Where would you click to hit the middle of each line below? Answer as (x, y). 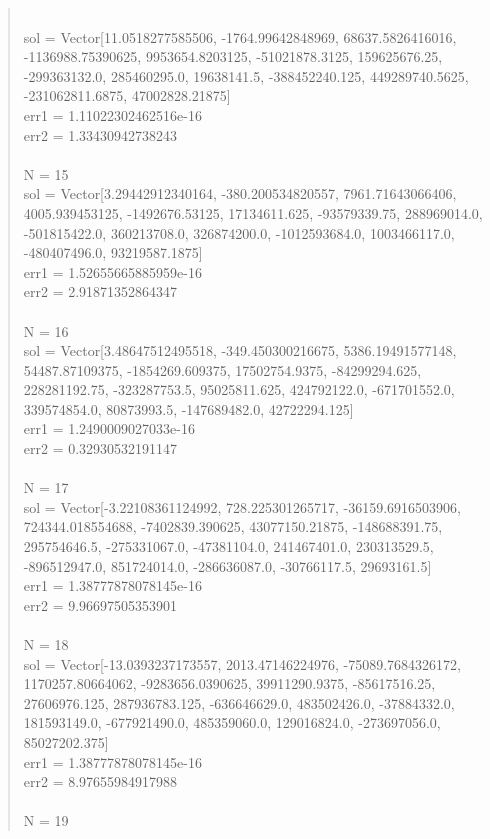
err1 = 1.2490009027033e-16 (109, 428)
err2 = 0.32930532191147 (100, 448)
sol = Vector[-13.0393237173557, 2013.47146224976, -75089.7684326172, (242, 663)
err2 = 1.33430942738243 (100, 134)
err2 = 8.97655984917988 (100, 781)
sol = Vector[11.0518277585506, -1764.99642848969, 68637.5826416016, (240, 36)
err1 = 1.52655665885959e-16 (112, 271)
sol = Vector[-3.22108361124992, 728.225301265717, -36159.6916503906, (242, 506)
